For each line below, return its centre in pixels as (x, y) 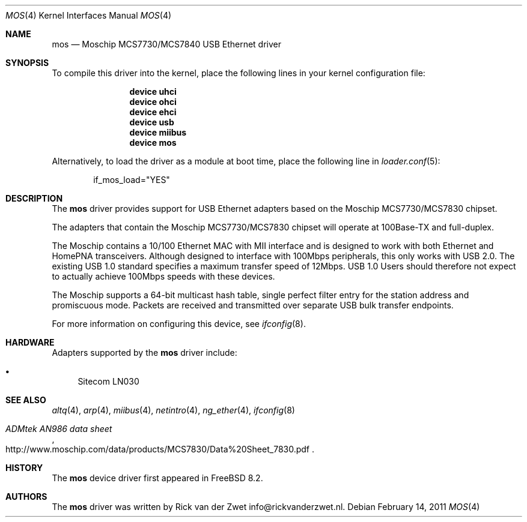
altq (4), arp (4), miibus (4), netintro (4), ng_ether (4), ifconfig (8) (173, 410)
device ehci (153, 112)
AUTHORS (26, 496)
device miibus (158, 132)
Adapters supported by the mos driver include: (145, 352)
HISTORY (24, 468)
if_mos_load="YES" (132, 180)
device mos (153, 142)
